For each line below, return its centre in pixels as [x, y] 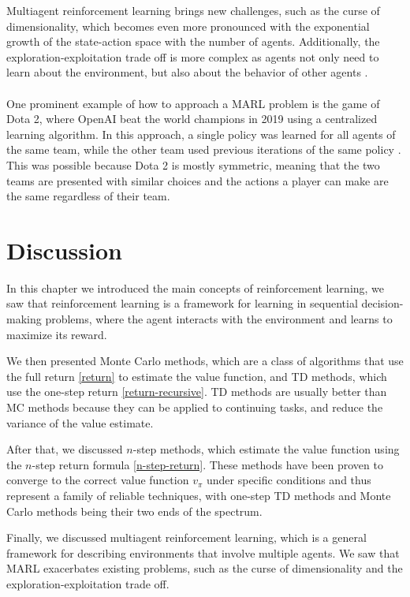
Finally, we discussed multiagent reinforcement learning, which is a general [186, 537]
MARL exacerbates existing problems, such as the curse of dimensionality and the [205, 568]
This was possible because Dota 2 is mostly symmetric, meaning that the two [193, 164]
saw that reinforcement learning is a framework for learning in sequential [182, 303]
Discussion [64, 250]
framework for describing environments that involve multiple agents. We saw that [203, 552]
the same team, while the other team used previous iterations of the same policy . [204, 149]
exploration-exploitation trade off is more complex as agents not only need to [193, 56]
